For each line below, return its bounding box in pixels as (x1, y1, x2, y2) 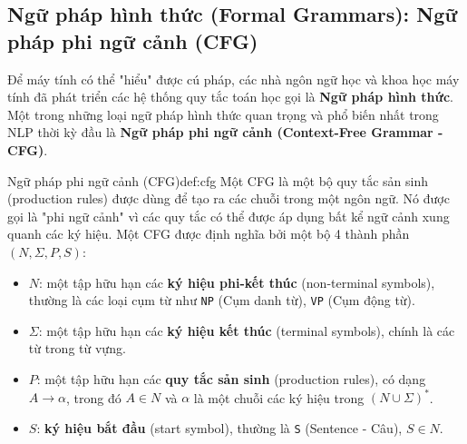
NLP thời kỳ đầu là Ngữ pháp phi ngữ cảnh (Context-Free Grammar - (7, 123, 443, 142)
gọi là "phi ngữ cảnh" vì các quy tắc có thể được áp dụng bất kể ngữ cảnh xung (7, 206, 450, 225)
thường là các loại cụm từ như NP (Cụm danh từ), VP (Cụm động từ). (28, 291, 415, 310)
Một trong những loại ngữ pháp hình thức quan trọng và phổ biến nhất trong (7, 104, 439, 123)
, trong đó (66, 388, 122, 407)
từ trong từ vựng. (28, 339, 126, 358)
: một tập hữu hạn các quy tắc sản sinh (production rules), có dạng (36, 369, 426, 388)
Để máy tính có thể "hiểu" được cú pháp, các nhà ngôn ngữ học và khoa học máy (7, 69, 460, 88)
